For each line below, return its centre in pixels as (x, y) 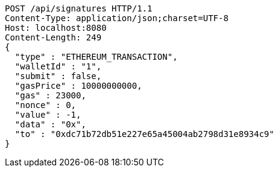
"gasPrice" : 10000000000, (78, 86)
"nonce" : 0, (46, 105)
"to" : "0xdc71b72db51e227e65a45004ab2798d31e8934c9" (144, 134)
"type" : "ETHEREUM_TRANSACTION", (96, 57)
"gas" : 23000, (50, 95)
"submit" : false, (58, 76)
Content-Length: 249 (53, 37)
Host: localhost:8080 (56, 28)
